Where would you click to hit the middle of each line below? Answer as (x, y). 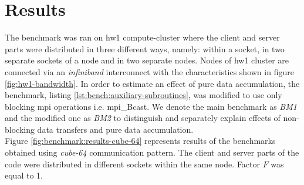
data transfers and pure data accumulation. (115, 129)
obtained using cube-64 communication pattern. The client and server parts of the (152, 152)
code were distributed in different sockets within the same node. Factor (133, 164)
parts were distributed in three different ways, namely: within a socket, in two (145, 48)
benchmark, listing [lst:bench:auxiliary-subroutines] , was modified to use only (143, 95)
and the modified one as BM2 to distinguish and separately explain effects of (143, 118)
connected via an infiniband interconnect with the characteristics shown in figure (149, 71)
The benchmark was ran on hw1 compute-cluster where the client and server (142, 37)
